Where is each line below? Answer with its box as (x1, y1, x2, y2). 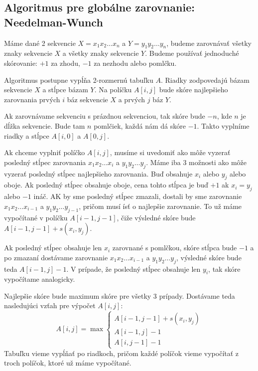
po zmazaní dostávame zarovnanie (4, 252, 108, 262)
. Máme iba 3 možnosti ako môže (146, 157, 247, 167)
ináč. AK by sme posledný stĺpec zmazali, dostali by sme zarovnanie (33, 191, 242, 201)
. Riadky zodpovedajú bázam (160, 74, 250, 85)
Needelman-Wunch (4, 14, 103, 29)
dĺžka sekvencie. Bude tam (4, 120, 85, 131)
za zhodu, (51, 57, 80, 68)
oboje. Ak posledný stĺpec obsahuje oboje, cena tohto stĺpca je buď (4, 180, 208, 190)
